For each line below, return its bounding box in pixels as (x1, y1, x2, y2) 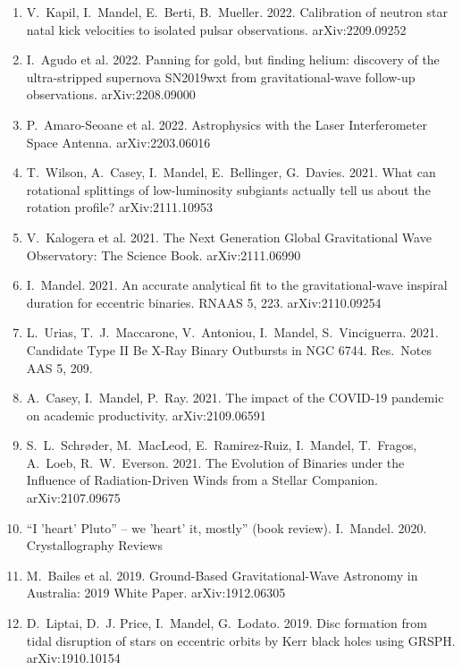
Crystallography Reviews (26, 536, 163, 555)
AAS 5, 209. (26, 358, 93, 377)
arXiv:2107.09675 (26, 488, 121, 507)
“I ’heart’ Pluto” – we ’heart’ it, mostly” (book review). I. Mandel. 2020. (26, 518, 427, 537)
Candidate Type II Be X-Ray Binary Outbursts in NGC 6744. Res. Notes (26, 340, 432, 359)
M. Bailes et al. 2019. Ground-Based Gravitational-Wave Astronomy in (26, 565, 418, 584)
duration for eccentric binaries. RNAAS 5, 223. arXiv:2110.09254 (26, 293, 382, 311)
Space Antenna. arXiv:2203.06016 (26, 132, 211, 151)
